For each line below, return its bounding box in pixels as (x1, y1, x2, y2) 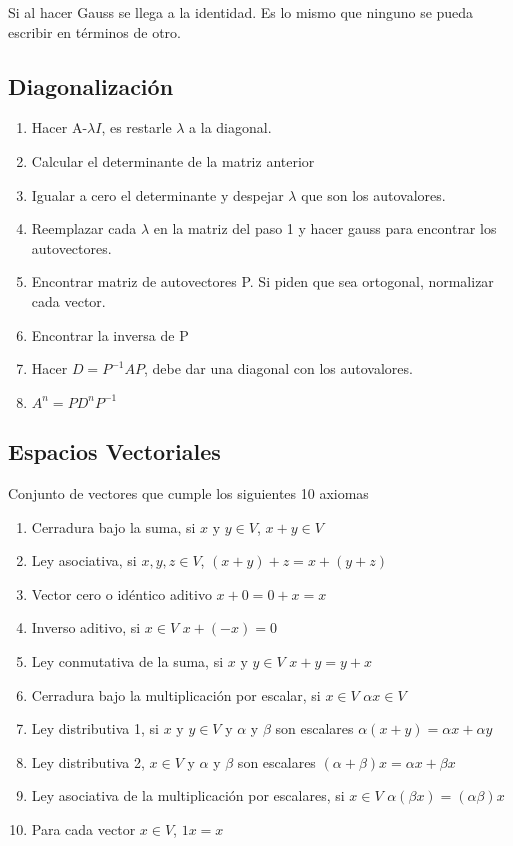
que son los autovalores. (301, 184, 446, 205)
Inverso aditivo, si (31, 617, 141, 638)
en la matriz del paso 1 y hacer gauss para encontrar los (153, 218, 497, 239)
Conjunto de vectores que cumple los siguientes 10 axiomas (8, 482, 369, 503)
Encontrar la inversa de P (31, 324, 189, 345)
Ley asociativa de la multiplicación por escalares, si (31, 785, 345, 806)
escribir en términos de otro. (8, 21, 181, 42)
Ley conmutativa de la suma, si (31, 650, 224, 671)
